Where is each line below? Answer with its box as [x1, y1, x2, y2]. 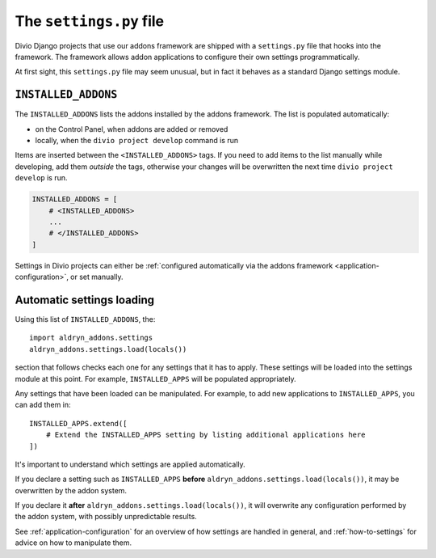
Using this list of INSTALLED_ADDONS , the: [15, 315, 156, 324]
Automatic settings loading [15, 293, 155, 306]
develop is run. [15, 173, 68, 183]
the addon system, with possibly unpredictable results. [15, 512, 197, 522]
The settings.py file [15, 12, 165, 30]
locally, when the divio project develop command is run [35, 136, 238, 146]
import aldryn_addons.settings [29, 333, 153, 343]
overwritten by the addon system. [15, 485, 128, 495]
